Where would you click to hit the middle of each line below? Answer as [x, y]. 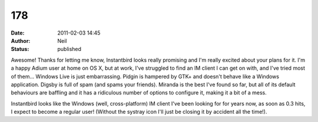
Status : [20, 49]
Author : [21, 40]
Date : [18, 33]
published [69, 49]
